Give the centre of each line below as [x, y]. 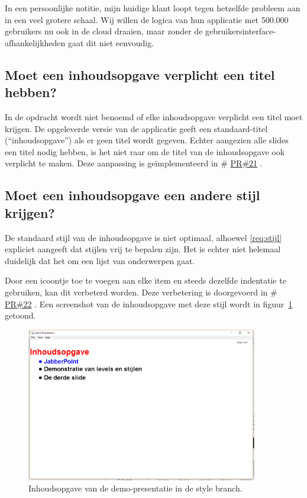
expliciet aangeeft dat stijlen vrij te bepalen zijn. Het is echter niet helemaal [143, 249]
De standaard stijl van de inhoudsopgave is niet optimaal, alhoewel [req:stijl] [143, 237]
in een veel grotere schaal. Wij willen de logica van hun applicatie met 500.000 [147, 19]
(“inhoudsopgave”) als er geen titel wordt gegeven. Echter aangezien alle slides [147, 140]
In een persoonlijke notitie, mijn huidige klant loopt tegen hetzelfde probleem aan [153, 8]
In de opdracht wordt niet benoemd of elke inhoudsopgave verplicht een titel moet [154, 116]
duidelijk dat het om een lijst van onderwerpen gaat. [100, 260]
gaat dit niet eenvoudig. [111, 42]
